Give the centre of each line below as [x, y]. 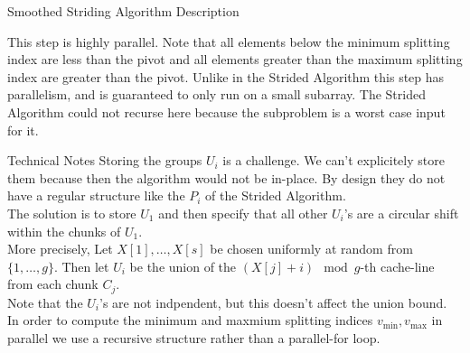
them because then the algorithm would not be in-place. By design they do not [226, 177]
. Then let [81, 266]
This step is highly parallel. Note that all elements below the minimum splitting [229, 41]
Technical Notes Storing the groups [105, 160]
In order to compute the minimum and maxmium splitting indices [190, 320]
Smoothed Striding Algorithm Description [123, 11]
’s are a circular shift [401, 213]
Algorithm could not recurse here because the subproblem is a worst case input [226, 111]
